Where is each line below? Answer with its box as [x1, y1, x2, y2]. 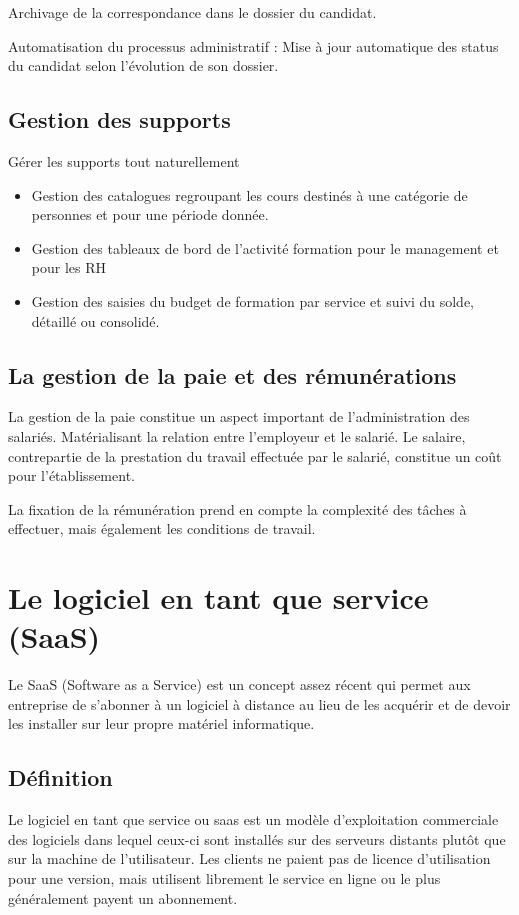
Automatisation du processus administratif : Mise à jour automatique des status [8, 35, 499, 56]
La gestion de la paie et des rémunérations [8, 359, 457, 390]
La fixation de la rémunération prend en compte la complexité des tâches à [8, 498, 467, 519]
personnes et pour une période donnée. [31, 204, 269, 225]
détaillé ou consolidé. [31, 310, 160, 331]
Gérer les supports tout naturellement [8, 150, 240, 171]
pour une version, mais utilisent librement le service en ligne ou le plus [8, 867, 441, 888]
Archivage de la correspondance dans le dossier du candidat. [8, 2, 377, 22]
